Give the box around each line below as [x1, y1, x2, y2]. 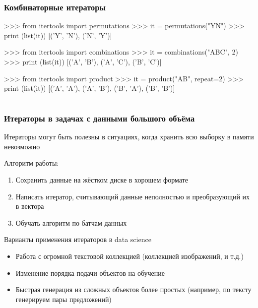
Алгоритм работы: [4, 158, 59, 168]
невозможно [4, 141, 40, 151]
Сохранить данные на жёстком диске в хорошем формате [15, 175, 188, 185]
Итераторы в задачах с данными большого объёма [4, 112, 195, 124]
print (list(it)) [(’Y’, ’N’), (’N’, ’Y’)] [4, 30, 112, 40]
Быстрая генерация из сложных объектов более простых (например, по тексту [15, 284, 252, 295]
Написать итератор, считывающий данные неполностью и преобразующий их [15, 191, 250, 201]
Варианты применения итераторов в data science [4, 234, 151, 245]
